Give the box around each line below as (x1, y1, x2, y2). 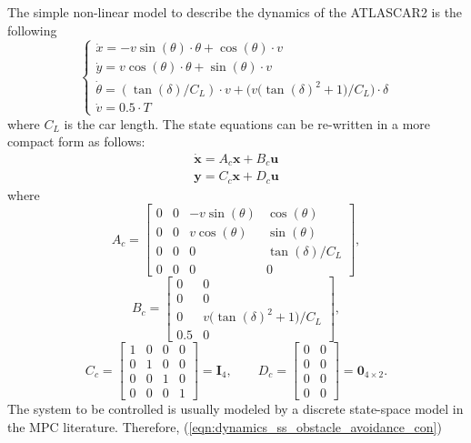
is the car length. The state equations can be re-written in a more (64, 114, 431, 133)
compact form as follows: (7, 132, 145, 151)
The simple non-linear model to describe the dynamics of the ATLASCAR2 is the (7, 3, 463, 21)
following (7, 20, 57, 39)
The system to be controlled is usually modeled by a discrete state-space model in (7, 399, 464, 418)
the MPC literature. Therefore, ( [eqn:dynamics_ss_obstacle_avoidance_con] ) (7, 417, 442, 436)
